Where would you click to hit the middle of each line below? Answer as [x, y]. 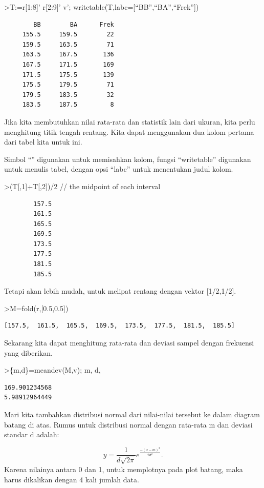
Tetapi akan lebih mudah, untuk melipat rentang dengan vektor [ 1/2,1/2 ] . [120, 291]
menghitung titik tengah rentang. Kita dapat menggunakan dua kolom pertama [129, 131]
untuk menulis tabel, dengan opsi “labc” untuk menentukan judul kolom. [119, 169]
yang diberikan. [28, 352]
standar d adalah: [32, 434]
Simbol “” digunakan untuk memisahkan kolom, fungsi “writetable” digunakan [128, 159]
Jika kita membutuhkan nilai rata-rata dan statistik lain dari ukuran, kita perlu [130, 121]
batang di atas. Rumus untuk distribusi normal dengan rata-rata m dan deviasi [128, 424]
